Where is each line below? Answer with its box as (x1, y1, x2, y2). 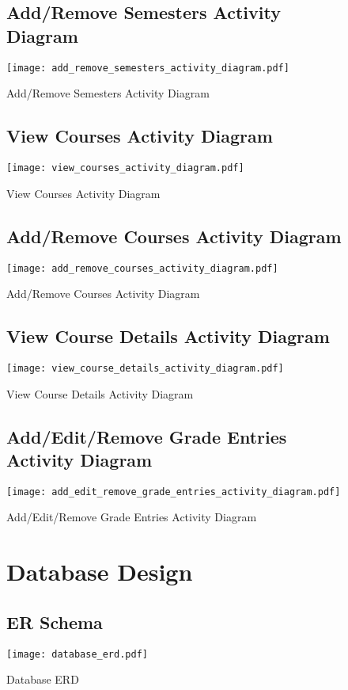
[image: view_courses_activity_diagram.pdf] (6, 162, 244, 174)
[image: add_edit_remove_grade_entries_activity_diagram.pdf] (6, 486, 341, 497)
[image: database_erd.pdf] (6, 648, 148, 660)
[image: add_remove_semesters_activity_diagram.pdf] (6, 62, 289, 74)
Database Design (6, 555, 193, 588)
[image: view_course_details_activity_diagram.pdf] (6, 362, 284, 374)
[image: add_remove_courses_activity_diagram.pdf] (6, 262, 278, 274)
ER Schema (6, 609, 103, 634)
